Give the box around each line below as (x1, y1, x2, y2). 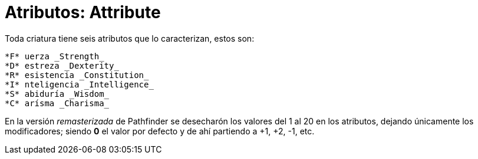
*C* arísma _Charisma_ (5, 98, 110, 108)
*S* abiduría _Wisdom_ (5, 89, 110, 99)
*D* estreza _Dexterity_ (5, 60, 119, 70)
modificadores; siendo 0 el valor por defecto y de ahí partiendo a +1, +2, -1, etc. (5, 126, 315, 136)
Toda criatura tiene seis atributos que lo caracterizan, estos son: (5, 33, 255, 43)
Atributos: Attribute (5, 2, 161, 22)
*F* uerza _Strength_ (5, 51, 104, 61)
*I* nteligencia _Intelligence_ (5, 79, 154, 89)
